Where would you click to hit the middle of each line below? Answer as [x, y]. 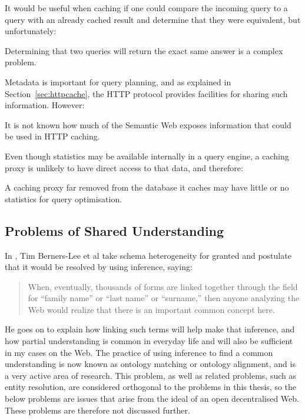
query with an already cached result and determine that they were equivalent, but [153, 19]
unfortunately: [31, 31]
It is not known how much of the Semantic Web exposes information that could [148, 124]
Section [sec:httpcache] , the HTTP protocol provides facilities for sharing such [146, 93]
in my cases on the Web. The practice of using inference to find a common [139, 352]
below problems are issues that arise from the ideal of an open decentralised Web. [152, 399]
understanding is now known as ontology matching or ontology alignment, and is [150, 364]
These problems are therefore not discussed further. [97, 410]
